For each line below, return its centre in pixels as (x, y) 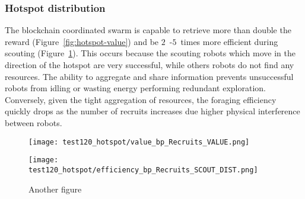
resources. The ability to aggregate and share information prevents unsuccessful (149, 76)
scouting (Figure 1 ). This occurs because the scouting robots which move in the (150, 53)
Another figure (55, 189)
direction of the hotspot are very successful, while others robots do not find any (150, 65)
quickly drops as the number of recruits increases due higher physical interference (152, 111)
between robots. (34, 122)
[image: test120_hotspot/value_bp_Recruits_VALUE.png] (139, 142)
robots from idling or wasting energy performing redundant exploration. (135, 88)
